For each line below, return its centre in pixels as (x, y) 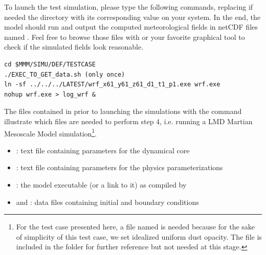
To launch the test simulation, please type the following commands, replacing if (129, 7)
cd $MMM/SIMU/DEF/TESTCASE (50, 64)
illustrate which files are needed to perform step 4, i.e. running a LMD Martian (128, 121)
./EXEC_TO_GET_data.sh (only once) (65, 74)
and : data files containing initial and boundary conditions (107, 202)
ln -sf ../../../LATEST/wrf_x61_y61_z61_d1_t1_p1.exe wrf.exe (112, 85)
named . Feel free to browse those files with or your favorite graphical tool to (125, 37)
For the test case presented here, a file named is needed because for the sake (136, 227)
